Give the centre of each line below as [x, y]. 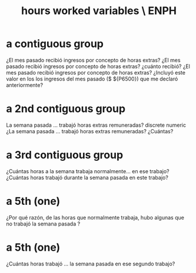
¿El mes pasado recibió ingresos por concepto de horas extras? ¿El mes [93, 60]
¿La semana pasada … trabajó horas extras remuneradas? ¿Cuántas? [90, 131]
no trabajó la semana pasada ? [43, 224]
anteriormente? [24, 85]
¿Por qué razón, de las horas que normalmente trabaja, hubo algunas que [95, 217]
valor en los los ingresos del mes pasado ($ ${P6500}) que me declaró [92, 79]
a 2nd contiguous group [66, 109]
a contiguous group [55, 44]
